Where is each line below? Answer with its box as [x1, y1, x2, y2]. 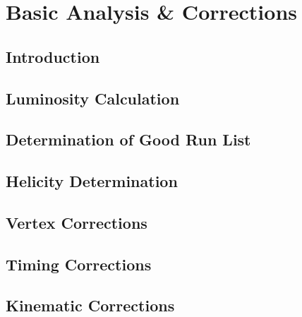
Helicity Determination [6, 170, 178, 192]
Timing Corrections [6, 253, 152, 275]
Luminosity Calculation [6, 87, 180, 109]
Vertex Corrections [6, 211, 147, 233]
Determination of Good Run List [6, 128, 251, 150]
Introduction [6, 45, 100, 67]
